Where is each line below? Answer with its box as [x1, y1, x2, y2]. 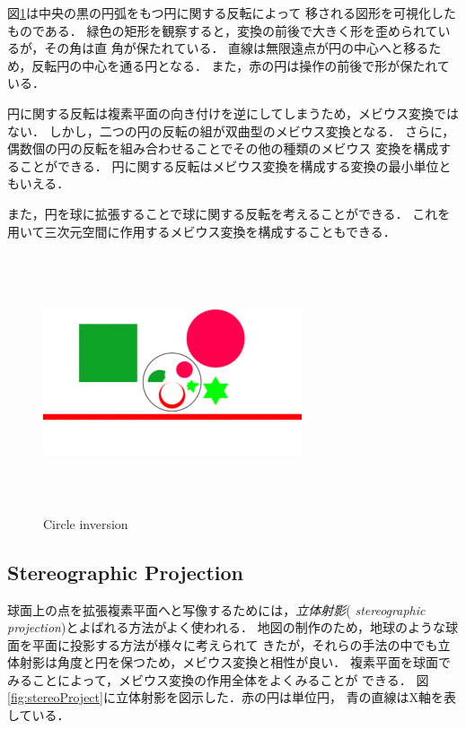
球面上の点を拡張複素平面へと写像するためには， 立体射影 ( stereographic [7, 600, 426, 619]
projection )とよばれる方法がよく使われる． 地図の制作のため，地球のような [7, 618, 445, 637]
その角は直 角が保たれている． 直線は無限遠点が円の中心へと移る [44, 39, 429, 57]
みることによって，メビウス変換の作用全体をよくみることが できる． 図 [7, 670, 429, 689]
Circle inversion [43, 514, 128, 533]
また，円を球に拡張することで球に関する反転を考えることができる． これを [7, 204, 451, 222]
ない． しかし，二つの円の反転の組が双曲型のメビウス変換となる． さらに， [7, 121, 455, 140]
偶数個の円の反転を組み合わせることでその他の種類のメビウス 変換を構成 [7, 139, 439, 158]
